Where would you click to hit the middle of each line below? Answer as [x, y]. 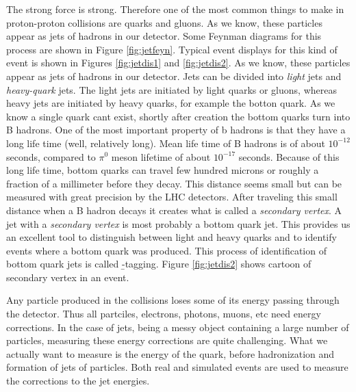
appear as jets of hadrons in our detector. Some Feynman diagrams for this [164, 36]
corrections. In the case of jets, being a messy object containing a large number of [178, 327]
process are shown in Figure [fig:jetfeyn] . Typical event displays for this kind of [172, 49]
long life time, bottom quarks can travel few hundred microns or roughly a [163, 170]
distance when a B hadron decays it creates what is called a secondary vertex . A [174, 210]
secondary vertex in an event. [68, 277]
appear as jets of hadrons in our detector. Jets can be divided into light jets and [174, 76]
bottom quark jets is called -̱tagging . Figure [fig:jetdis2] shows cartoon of [159, 264]
